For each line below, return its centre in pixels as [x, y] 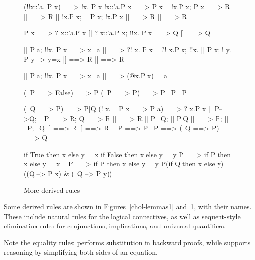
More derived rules [52, 190]
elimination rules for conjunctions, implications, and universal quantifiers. [115, 226]
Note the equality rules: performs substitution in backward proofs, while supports [127, 242]
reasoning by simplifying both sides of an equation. [81, 252]
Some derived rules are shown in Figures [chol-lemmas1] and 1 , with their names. [128, 206]
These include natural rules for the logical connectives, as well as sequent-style [122, 216]
